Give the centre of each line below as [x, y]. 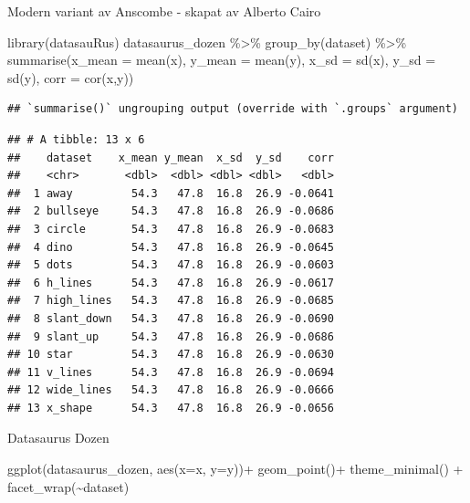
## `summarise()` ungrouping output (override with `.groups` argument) [233, 109]
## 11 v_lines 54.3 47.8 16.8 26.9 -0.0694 [171, 372]
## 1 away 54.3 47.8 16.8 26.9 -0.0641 [171, 193]
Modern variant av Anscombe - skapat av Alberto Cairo [164, 11]
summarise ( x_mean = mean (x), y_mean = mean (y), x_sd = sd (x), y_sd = [222, 60]
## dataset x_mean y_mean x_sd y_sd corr [171, 157]
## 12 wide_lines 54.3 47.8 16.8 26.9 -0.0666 [171, 390]
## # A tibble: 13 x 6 [76, 139]
